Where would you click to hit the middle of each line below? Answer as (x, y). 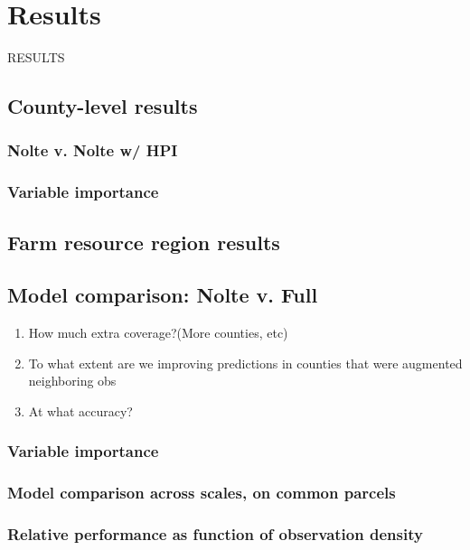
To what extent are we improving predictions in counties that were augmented (245, 363)
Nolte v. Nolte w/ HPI (93, 150)
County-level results (103, 106)
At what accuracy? (80, 410)
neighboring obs (72, 381)
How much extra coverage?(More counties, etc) (158, 333)
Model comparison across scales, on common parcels (202, 493)
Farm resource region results (144, 242)
